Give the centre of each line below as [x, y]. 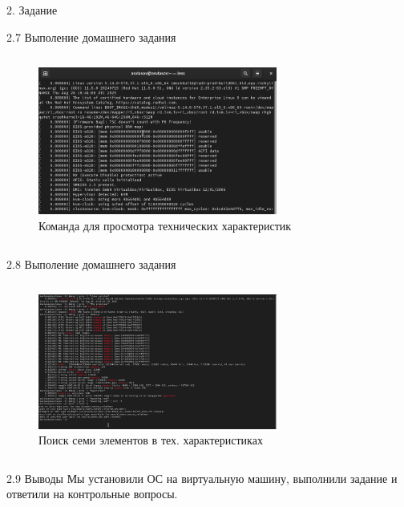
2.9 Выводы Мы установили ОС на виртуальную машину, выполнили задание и [202, 478]
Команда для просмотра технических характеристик [165, 225]
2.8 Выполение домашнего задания [91, 264]
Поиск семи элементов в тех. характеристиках [151, 440]
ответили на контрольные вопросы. [92, 494]
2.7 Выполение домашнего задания [91, 37]
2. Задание [32, 10]
